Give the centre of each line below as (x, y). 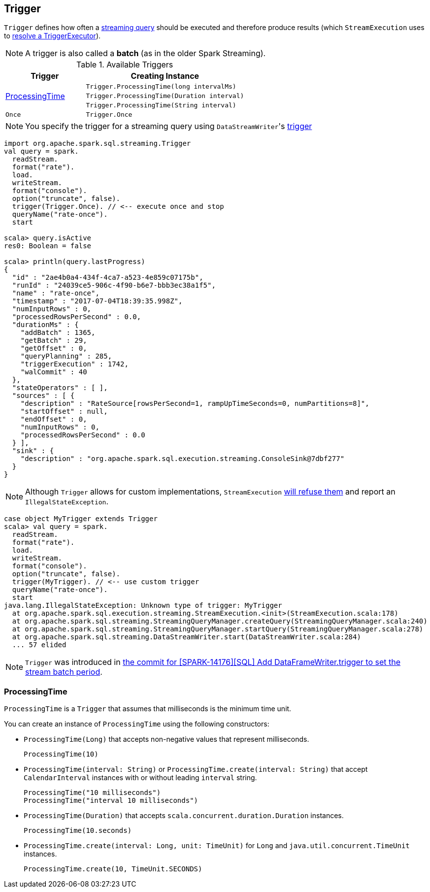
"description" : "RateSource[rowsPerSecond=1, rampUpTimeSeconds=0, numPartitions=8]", (195, 404)
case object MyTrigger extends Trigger (81, 519)
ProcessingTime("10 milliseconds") (92, 793)
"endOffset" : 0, (54, 419)
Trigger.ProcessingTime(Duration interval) (165, 96)
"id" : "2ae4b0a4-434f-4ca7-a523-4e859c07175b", (108, 278)
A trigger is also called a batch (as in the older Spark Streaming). (146, 53)
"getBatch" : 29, (54, 341)
